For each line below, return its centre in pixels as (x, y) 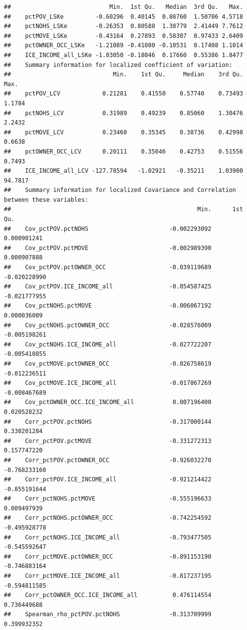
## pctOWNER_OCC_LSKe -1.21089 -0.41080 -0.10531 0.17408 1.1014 (123, 46)
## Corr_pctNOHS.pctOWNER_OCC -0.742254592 (108, 518)
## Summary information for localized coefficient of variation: (118, 65)
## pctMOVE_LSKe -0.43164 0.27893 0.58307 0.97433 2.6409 (123, 36)
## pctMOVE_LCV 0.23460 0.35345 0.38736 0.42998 (123, 132)
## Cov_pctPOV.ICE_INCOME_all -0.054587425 (108, 287)
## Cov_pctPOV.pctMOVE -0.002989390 (108, 248)
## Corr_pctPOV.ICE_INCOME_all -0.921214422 (108, 480)
